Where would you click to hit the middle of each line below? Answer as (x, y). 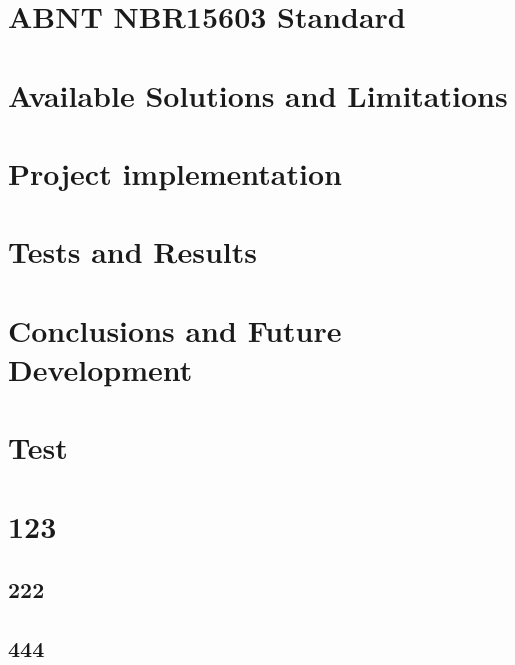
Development (100, 368)
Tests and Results (132, 251)
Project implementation (175, 172)
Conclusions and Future (175, 329)
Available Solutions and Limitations (258, 94)
